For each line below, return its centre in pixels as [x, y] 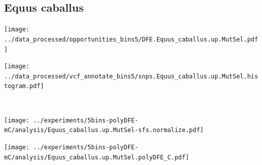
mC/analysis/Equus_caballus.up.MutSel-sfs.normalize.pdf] [104, 130]
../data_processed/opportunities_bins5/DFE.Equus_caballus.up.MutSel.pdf [131, 39]
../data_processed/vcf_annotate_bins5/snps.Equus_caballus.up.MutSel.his [131, 76]
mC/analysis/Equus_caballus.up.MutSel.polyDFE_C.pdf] [97, 157]
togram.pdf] [24, 86]
